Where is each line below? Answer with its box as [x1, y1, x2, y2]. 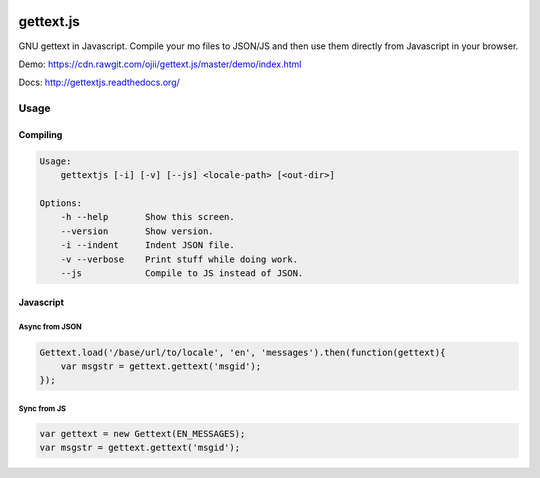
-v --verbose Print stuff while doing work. [60, 253, 299, 265]
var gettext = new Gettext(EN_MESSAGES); [39, 428, 246, 439]
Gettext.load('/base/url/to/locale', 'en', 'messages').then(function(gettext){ [39, 346, 446, 358]
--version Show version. [60, 225, 214, 237]
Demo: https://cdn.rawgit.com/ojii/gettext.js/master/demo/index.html [18, 58, 302, 70]
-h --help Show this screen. [60, 211, 235, 223]
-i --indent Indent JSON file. [60, 240, 235, 251]
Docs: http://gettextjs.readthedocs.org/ [18, 76, 180, 89]
